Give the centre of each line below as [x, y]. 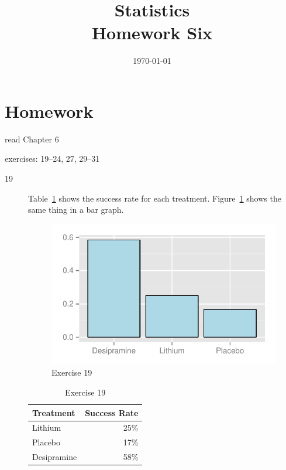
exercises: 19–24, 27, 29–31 [52, 159]
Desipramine [55, 457]
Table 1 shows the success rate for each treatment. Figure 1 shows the [155, 198]
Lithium [47, 428]
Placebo [46, 442]
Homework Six [152, 33]
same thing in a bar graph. [76, 210]
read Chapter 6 [32, 139]
